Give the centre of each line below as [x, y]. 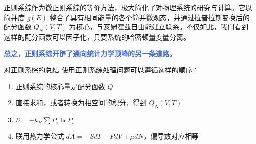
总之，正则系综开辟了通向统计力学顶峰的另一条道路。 [90, 53]
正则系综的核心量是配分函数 [60, 86]
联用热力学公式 [40, 136]
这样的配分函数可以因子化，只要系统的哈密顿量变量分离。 [97, 36]
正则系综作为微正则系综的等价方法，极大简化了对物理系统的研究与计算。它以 [128, 7]
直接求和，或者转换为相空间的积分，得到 [81, 103]
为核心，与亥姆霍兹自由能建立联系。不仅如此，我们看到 [159, 27]
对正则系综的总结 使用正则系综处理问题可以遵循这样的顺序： [102, 70]
